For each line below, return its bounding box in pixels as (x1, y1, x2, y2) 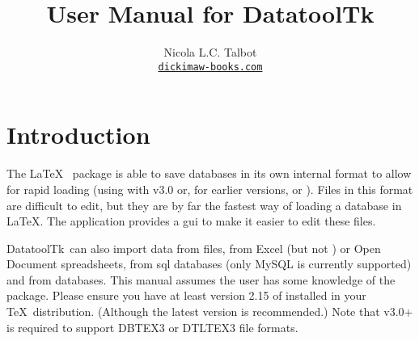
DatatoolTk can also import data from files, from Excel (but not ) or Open (6, 239, 381, 256)
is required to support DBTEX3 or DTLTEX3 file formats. (6, 318, 298, 335)
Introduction (6, 118, 150, 151)
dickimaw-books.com (158, 61, 263, 73)
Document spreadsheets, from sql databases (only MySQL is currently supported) (6, 255, 412, 272)
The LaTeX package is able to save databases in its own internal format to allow (6, 165, 412, 182)
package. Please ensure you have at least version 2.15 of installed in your (6, 287, 366, 304)
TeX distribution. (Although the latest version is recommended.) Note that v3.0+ (6, 303, 413, 320)
